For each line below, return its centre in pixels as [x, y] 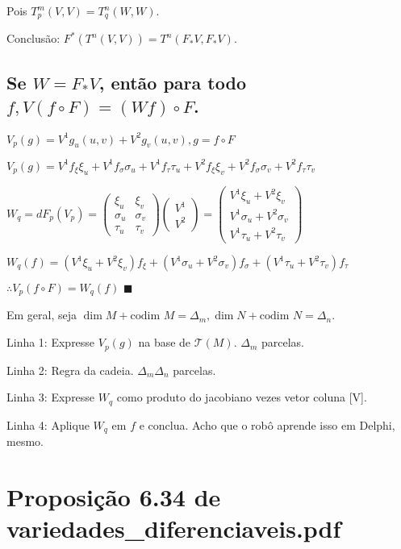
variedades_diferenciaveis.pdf [174, 528]
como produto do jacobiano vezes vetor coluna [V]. [242, 397]
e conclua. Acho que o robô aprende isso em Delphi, [267, 424]
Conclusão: [33, 38]
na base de [165, 342]
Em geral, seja [42, 315]
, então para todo [172, 82]
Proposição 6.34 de [114, 496]
